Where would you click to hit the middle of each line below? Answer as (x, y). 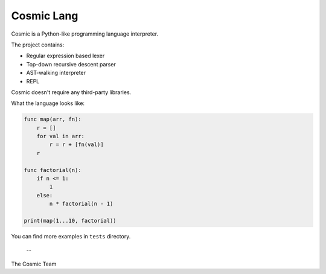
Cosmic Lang (45, 16)
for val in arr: (60, 136)
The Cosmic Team (34, 264)
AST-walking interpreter (56, 73)
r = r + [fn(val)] (76, 145)
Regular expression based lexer (66, 56)
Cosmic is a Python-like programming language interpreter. (85, 34)
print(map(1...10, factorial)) (70, 221)
